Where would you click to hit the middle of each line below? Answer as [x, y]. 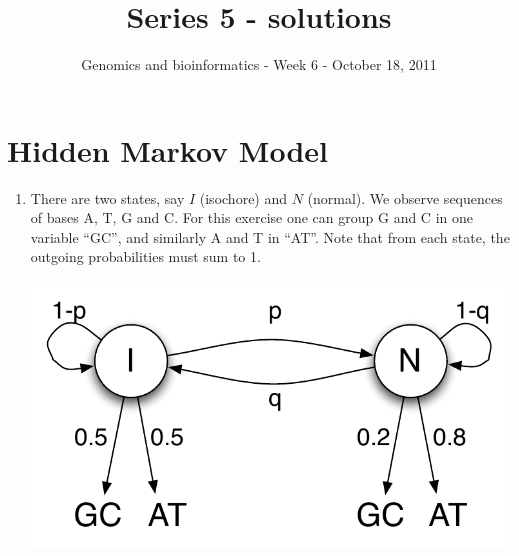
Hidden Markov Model [167, 149]
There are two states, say [107, 197]
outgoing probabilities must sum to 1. [145, 256]
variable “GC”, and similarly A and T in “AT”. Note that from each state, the [270, 236]
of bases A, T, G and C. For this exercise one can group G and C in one [251, 217]
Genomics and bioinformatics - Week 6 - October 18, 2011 [259, 64]
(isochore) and [243, 197]
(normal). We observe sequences [405, 197]
